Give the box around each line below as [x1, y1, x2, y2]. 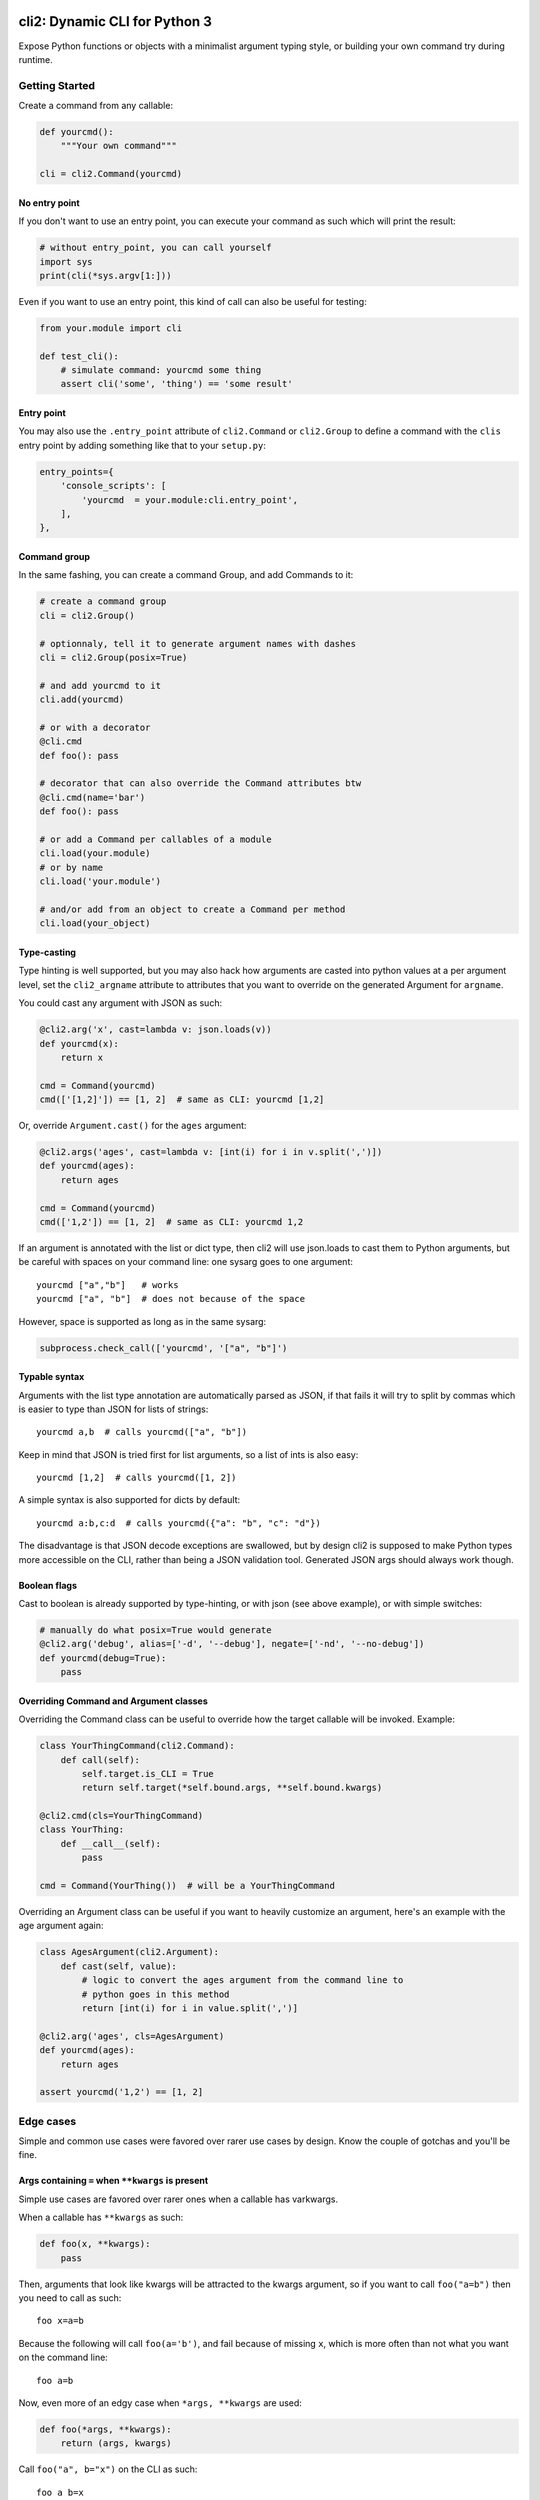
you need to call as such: [18, 2291, 122, 2304]
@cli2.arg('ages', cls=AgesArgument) [39, 2030, 225, 2042]
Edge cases [18, 2114, 77, 2128]
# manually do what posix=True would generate [39, 1625, 272, 1635]
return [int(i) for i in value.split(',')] [81, 2002, 299, 2014]
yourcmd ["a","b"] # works [36, 1279, 179, 1290]
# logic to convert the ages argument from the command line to [81, 1975, 404, 1986]
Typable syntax [18, 1371, 85, 1383]
